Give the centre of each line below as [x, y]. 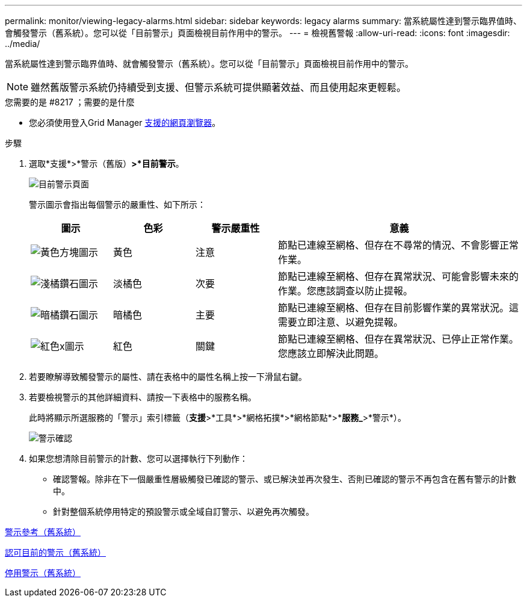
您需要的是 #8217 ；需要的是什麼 [70, 102]
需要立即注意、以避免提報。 [340, 322]
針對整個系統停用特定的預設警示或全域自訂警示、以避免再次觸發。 [183, 511]
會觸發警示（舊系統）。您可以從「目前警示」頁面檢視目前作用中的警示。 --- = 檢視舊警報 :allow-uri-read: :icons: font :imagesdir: [257, 33]
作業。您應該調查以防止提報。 [345, 291]
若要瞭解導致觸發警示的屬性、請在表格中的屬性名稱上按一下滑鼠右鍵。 [168, 377]
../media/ [23, 44]
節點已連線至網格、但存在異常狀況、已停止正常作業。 [398, 339]
